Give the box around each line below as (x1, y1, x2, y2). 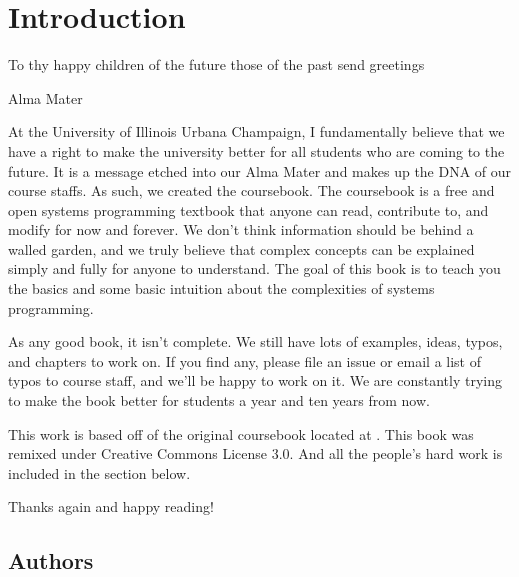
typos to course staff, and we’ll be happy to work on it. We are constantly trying (8, 370, 502, 391)
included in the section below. (8, 462, 191, 483)
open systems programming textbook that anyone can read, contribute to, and (8, 199, 489, 220)
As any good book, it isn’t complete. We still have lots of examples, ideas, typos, (8, 331, 503, 352)
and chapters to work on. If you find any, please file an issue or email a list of (8, 350, 481, 371)
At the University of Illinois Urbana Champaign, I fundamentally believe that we (8, 121, 505, 142)
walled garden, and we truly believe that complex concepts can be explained (8, 238, 475, 259)
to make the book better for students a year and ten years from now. (8, 390, 430, 411)
